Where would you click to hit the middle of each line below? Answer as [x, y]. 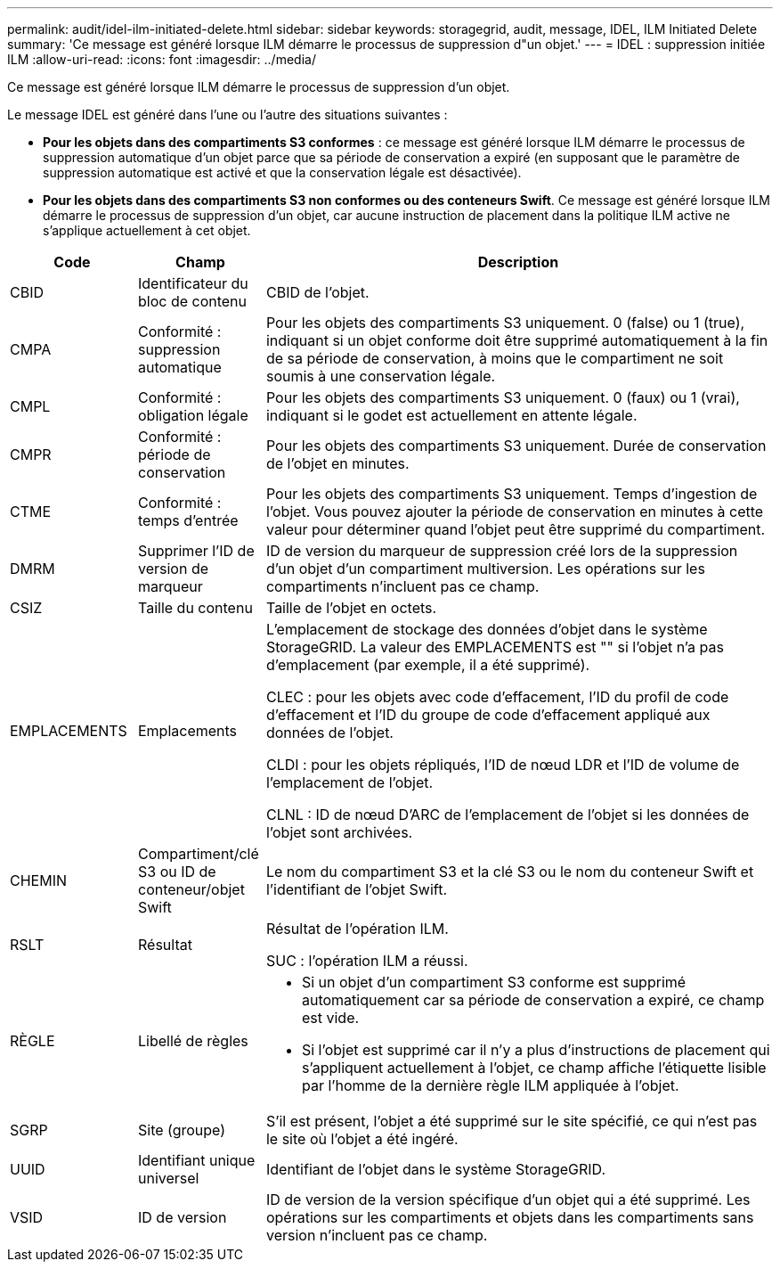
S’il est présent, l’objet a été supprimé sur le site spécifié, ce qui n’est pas [512, 1121]
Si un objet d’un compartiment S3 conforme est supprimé [494, 982]
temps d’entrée [188, 520]
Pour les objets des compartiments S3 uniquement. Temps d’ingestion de [512, 494]
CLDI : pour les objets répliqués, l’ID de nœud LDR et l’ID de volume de [503, 765]
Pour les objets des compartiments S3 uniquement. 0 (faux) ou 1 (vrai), [503, 397]
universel [168, 1178]
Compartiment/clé [198, 854]
